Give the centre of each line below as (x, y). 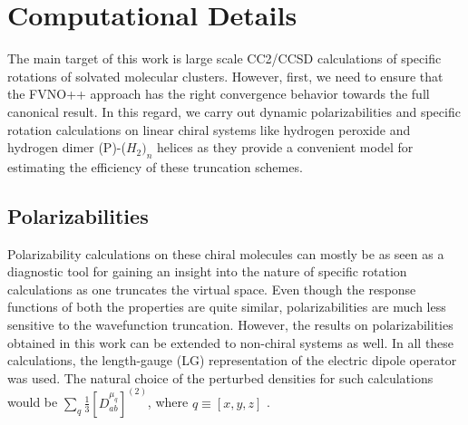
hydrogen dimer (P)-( (67, 147)
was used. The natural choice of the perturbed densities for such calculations (220, 377)
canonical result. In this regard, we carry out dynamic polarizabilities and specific (234, 111)
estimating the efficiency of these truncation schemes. (155, 166)
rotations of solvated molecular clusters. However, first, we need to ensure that (225, 76)
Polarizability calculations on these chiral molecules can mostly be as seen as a (226, 253)
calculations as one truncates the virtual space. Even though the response (212, 289)
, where (168, 402)
